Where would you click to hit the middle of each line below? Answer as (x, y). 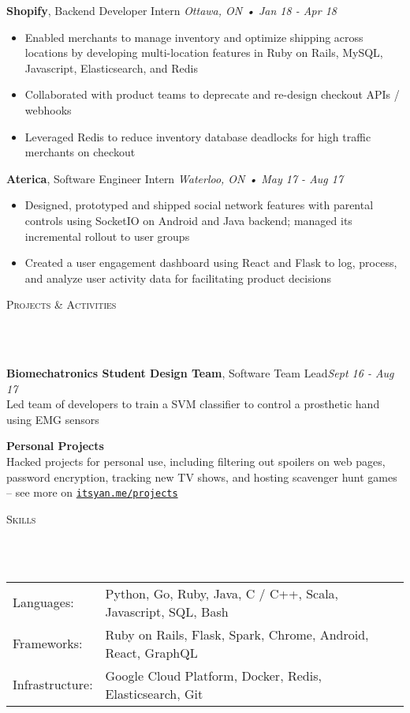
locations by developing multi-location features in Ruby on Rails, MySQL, (204, 53)
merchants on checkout (80, 152)
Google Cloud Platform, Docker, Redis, (213, 675)
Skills (21, 518)
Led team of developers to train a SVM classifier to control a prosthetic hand (193, 404)
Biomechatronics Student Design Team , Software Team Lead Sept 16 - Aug (200, 373)
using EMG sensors (53, 419)
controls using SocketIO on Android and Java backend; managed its (188, 220)
